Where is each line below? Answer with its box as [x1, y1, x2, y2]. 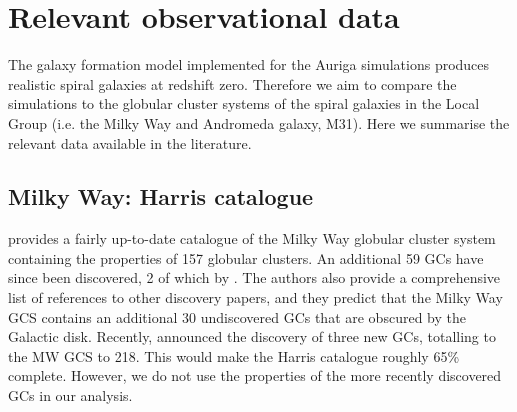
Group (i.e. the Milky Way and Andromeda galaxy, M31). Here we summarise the [8, 112, 510, 133]
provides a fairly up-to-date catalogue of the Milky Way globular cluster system [8, 228, 496, 249]
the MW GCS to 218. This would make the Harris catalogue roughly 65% [8, 345, 460, 366]
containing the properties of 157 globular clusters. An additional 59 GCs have [8, 247, 484, 268]
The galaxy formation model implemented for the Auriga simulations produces [8, 54, 490, 75]
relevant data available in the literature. [8, 132, 252, 153]
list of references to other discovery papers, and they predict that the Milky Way [8, 287, 503, 308]
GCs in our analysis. [8, 385, 133, 406]
